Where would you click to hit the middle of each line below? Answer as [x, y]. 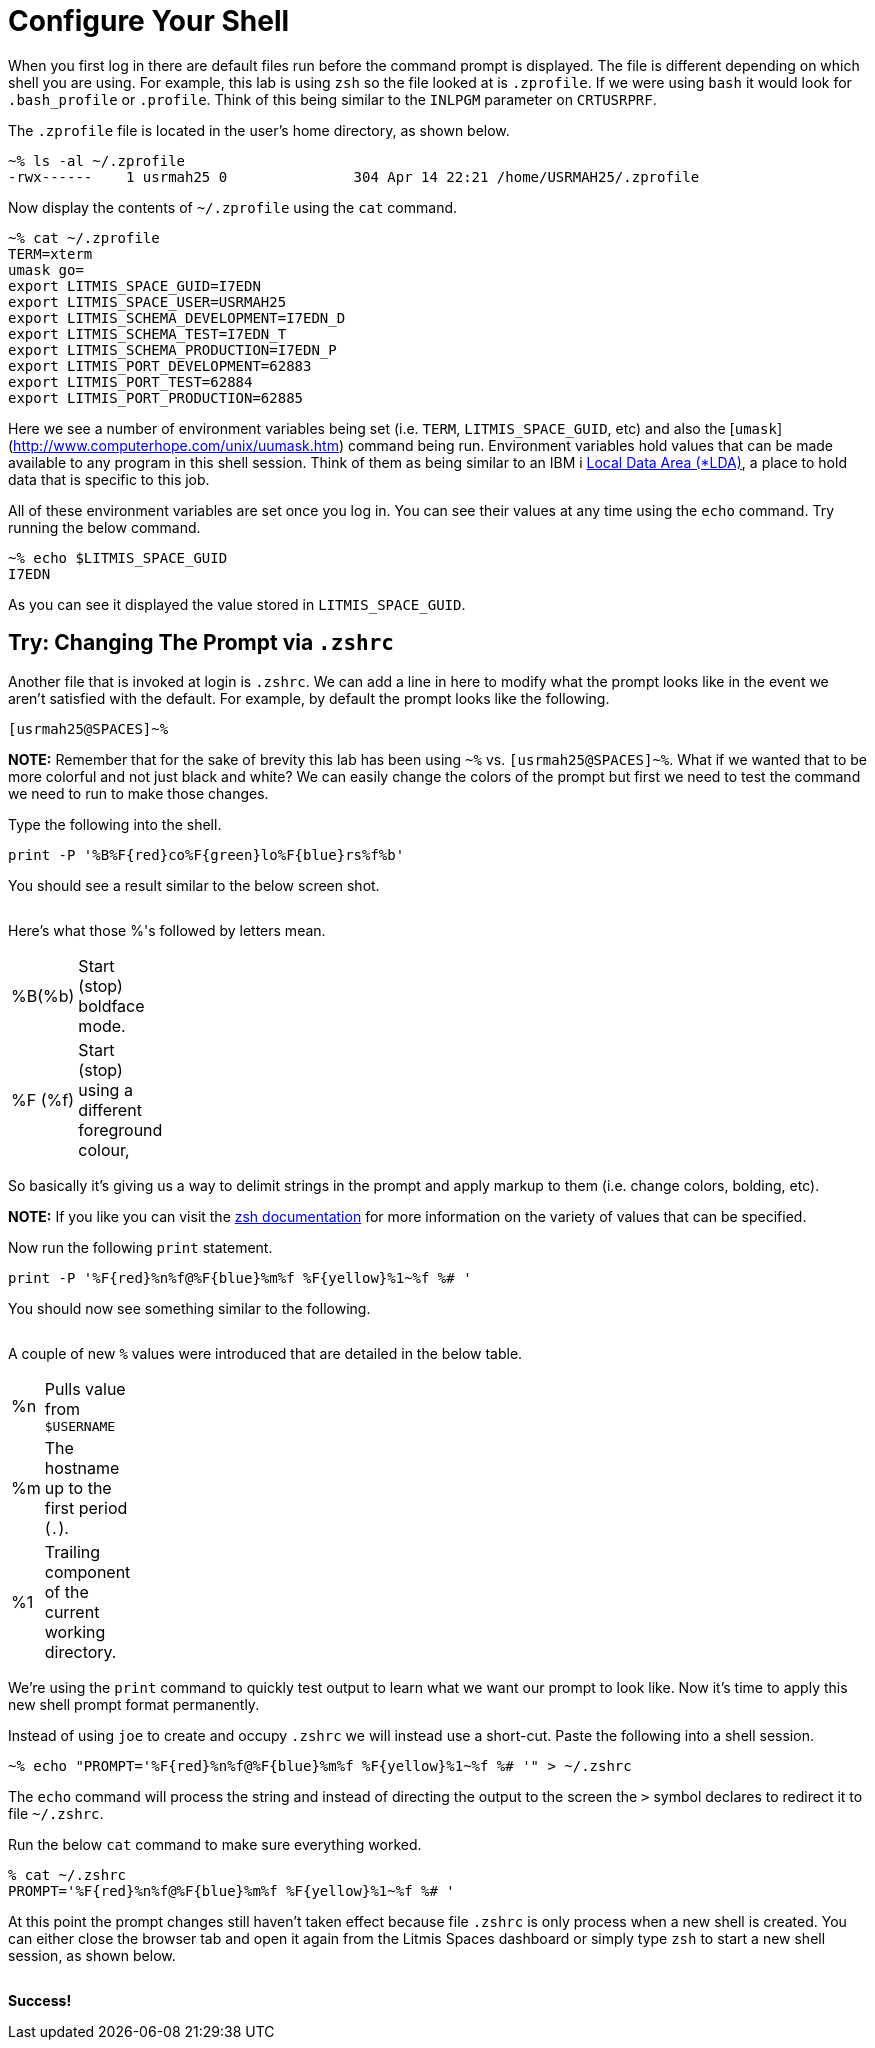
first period [86, 1507]
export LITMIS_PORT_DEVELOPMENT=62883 [160, 365]
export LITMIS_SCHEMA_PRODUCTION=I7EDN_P [172, 349]
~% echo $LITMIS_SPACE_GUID [118, 557]
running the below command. [104, 527]
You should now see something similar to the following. [189, 1308]
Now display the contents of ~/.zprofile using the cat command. [233, 207]
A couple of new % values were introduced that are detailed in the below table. [265, 1353]
